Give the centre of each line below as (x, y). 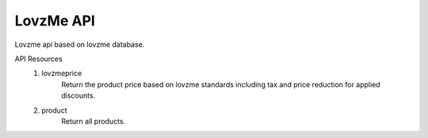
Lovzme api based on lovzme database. (80, 44)
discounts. (78, 96)
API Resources (38, 59)
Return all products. (94, 121)
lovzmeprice (62, 73)
